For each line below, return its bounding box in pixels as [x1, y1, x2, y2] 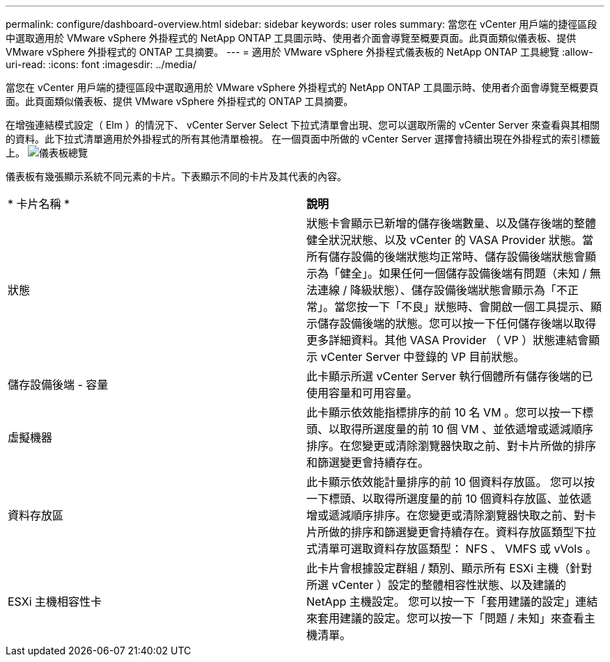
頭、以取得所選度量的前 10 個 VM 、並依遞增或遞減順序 [306, 422, 594, 436]
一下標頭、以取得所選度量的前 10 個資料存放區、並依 [306, 492, 581, 506]
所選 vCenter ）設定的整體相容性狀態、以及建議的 [306, 578, 566, 592]
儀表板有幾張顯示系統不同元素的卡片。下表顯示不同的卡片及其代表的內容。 [6, 170, 347, 182]
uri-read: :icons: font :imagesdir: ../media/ [6, 58, 196, 70]
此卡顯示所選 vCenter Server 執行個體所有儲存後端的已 [306, 369, 593, 383]
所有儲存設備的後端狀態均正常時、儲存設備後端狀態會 [306, 250, 586, 264]
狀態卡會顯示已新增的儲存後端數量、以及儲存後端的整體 [306, 216, 597, 230]
